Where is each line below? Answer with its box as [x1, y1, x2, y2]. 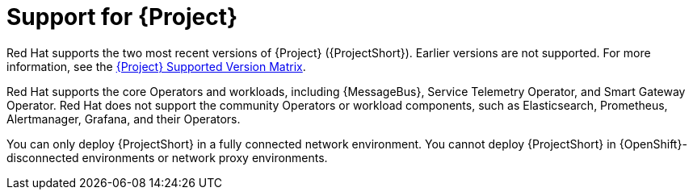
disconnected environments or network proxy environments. [6, 150, 328, 165]
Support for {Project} [6, 3, 238, 31]
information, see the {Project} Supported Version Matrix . [6, 59, 306, 73]
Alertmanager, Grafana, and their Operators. [6, 111, 241, 126]
